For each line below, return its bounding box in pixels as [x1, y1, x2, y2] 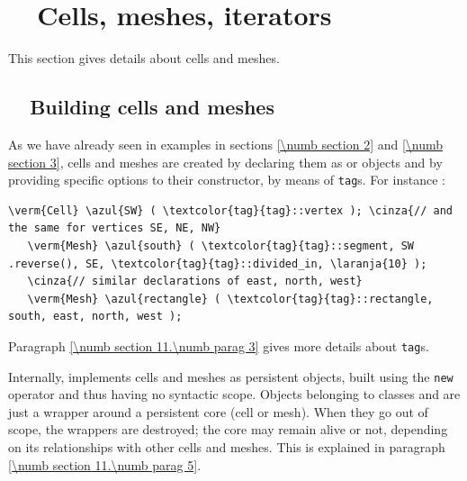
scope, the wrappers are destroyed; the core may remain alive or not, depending [8, 420, 448, 439]
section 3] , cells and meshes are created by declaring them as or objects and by [8, 152, 443, 171]
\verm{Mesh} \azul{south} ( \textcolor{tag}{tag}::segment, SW [27, 239, 415, 252]
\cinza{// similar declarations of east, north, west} [27, 275, 363, 288]
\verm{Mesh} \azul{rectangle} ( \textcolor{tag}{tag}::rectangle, [27, 292, 434, 305]
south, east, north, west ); [8, 310, 183, 323]
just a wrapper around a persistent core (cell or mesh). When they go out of [8, 402, 428, 421]
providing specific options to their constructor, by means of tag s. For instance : [8, 170, 445, 189]
